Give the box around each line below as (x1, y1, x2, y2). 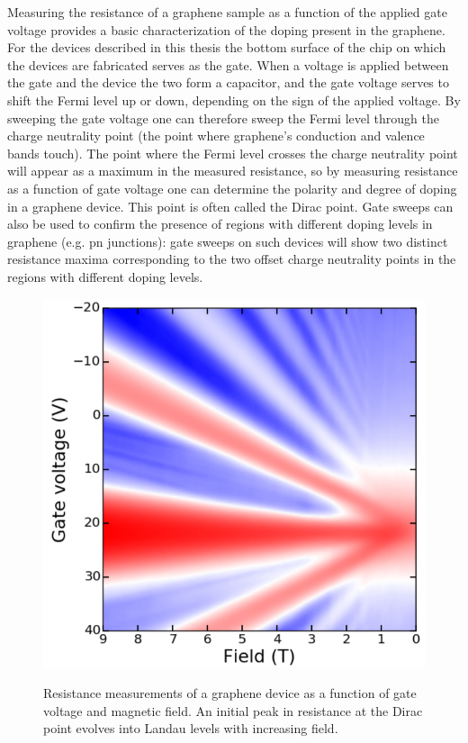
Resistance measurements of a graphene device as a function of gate (43, 684, 417, 702)
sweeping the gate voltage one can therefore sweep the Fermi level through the (7, 108, 439, 127)
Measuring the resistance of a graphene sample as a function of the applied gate (7, 3, 447, 21)
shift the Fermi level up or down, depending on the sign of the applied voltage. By (7, 90, 461, 109)
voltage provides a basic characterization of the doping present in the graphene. (7, 20, 445, 39)
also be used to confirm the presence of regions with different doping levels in (7, 214, 433, 233)
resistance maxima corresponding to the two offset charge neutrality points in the (7, 249, 456, 268)
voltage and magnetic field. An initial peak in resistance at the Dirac (43, 701, 423, 720)
